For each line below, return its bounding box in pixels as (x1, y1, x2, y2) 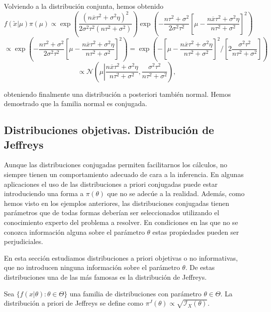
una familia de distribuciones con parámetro (69, 288, 202, 298)
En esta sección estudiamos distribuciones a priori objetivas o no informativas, (4, 252, 238, 263)
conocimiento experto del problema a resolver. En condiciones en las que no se (4, 217, 238, 227)
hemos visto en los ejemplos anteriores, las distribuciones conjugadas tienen (4, 198, 229, 208)
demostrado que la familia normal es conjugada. (4, 98, 147, 109)
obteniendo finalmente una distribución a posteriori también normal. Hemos (4, 89, 231, 99)
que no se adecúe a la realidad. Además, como (107, 188, 245, 199)
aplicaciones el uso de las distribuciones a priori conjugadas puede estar (4, 178, 218, 189)
